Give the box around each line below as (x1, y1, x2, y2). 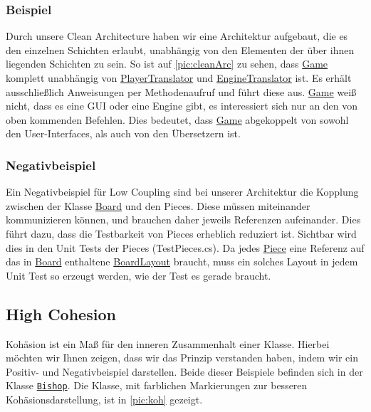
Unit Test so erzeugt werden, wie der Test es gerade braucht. (6, 268, 271, 282)
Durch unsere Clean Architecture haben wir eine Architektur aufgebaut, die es (6, 28, 348, 43)
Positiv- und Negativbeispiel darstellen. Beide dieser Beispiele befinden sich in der (6, 364, 363, 379)
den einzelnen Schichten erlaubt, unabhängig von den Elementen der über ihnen (6, 42, 355, 57)
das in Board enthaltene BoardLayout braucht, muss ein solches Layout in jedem (6, 254, 358, 269)
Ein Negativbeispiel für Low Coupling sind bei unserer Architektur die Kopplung (6, 184, 359, 199)
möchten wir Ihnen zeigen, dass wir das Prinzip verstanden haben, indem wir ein (6, 350, 358, 365)
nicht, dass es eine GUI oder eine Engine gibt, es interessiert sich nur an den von (6, 98, 358, 113)
